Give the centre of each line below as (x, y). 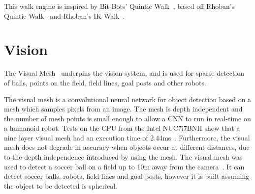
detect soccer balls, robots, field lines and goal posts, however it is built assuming (127, 176)
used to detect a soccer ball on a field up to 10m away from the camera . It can (124, 166)
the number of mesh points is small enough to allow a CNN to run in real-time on (127, 118)
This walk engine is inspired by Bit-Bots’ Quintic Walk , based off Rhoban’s (119, 6)
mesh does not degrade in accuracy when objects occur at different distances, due (127, 147)
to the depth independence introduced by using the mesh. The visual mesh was (123, 157)
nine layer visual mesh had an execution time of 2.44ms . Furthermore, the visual (127, 137)
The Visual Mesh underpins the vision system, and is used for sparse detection (124, 73)
